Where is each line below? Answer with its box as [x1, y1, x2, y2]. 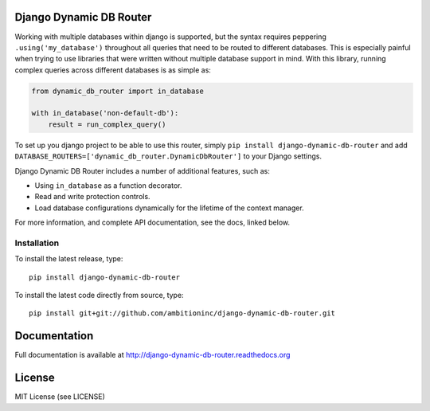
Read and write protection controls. [34, 192, 150, 202]
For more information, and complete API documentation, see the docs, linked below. [14, 217, 291, 227]
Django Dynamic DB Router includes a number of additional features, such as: [14, 166, 270, 175]
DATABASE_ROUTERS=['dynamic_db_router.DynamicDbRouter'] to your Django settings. [14, 151, 322, 161]
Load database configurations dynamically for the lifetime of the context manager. [34, 203, 304, 213]
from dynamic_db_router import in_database [31, 86, 205, 96]
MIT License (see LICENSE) [14, 392, 105, 401]
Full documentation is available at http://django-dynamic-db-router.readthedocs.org [14, 350, 291, 360]
